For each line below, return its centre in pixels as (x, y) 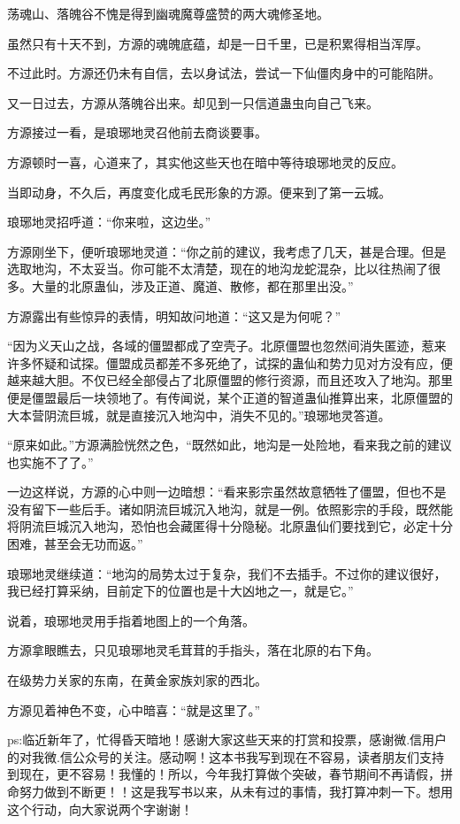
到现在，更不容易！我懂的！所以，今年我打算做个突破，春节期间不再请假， (224, 774)
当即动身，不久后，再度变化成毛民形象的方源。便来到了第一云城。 (199, 192)
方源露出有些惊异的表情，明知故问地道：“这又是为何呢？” (174, 316)
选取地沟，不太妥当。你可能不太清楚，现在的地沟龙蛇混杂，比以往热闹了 (218, 269)
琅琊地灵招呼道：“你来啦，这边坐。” (109, 222)
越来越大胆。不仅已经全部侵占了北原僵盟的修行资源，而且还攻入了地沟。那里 (230, 380)
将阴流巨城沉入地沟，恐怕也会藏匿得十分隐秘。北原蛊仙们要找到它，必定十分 (230, 526)
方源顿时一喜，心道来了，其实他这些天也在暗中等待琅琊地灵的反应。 (205, 162)
